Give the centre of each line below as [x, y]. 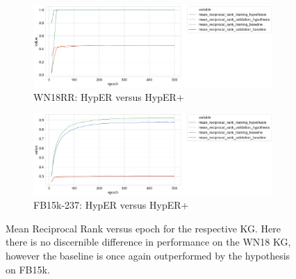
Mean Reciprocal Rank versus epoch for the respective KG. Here [143, 228]
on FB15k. [28, 269]
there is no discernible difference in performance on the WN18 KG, [148, 242]
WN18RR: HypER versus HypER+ [109, 96]
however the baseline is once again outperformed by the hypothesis [148, 256]
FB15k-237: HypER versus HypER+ [111, 205]
